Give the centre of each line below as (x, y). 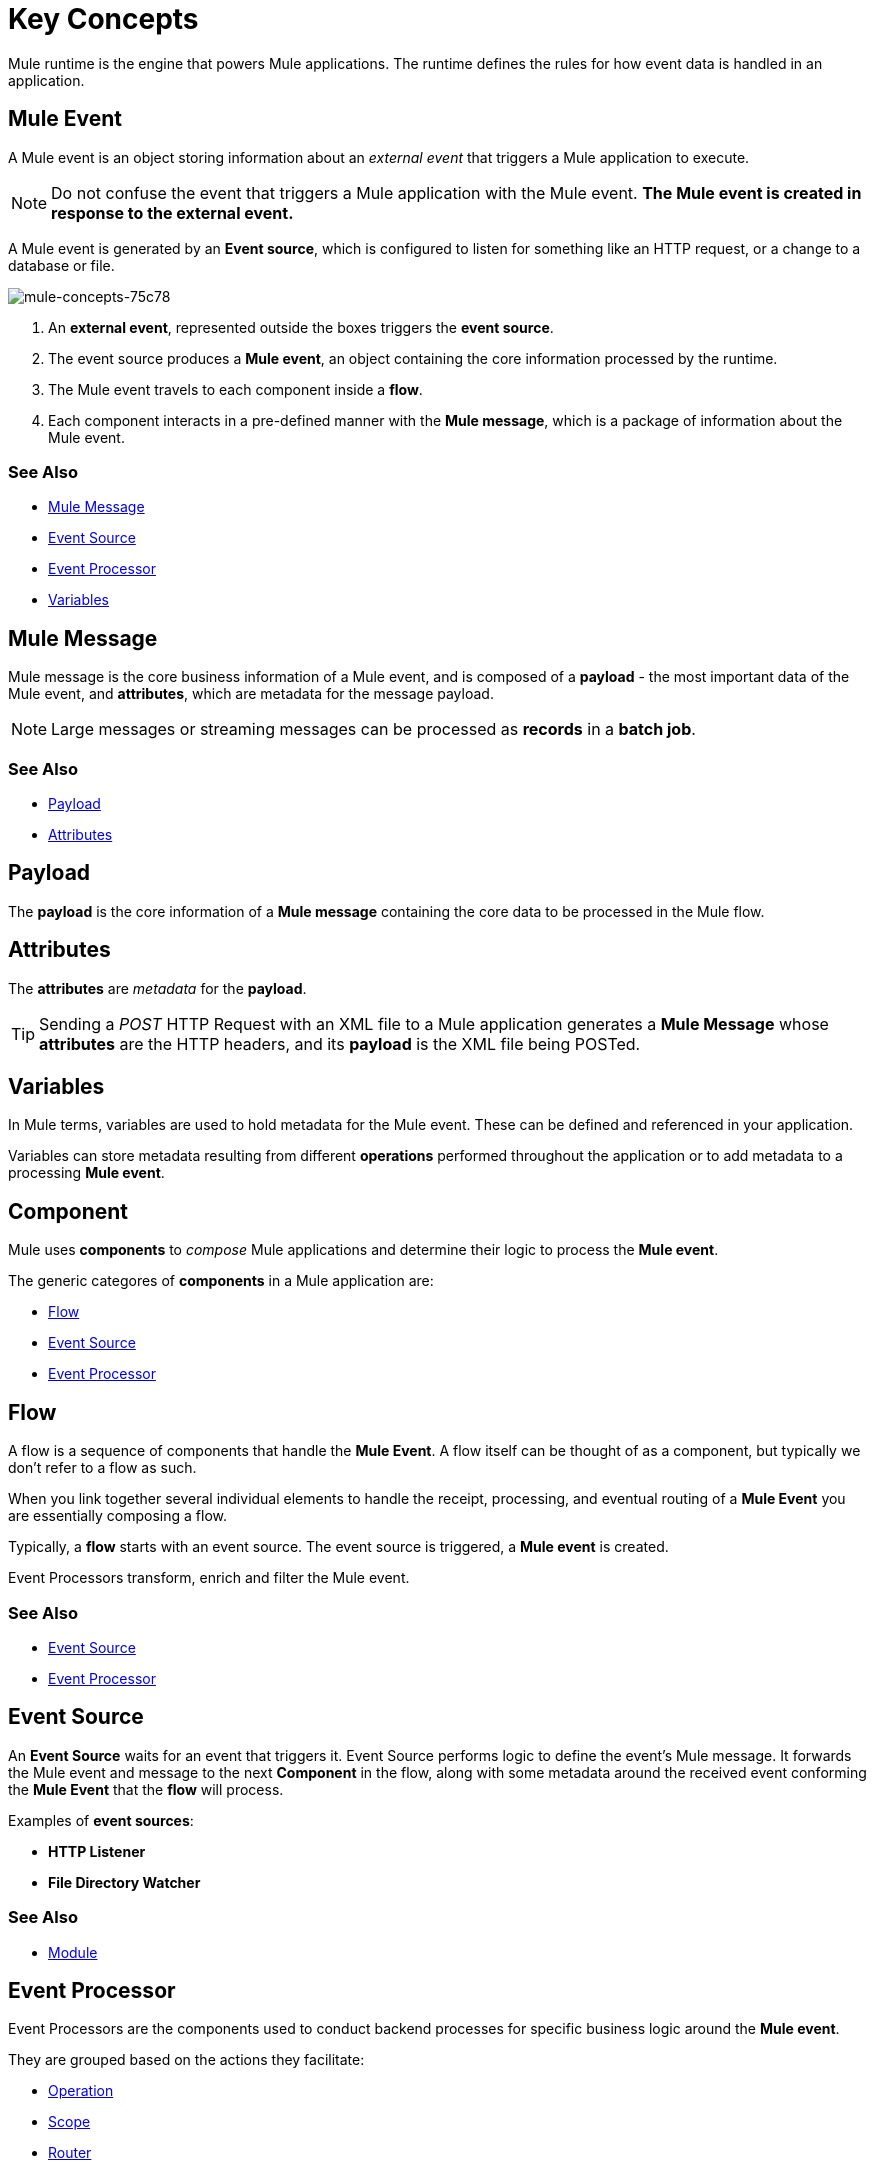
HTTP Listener (97, 1851)
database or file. (61, 265)
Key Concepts (103, 19)
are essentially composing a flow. (118, 1516)
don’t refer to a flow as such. (102, 1468)
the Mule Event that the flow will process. (146, 1789)
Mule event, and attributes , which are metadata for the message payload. (251, 694)
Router (70, 2153)
